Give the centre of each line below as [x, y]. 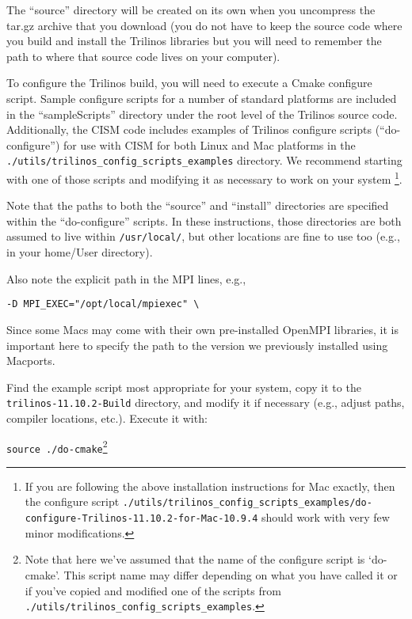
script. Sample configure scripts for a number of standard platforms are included [202, 98]
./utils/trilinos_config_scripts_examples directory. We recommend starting [204, 160]
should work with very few [325, 517]
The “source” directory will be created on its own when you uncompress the [191, 9]
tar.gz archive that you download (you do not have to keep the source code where [204, 25]
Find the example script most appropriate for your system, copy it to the [184, 387]
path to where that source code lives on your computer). [143, 56]
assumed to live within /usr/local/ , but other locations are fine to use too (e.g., [203, 236]
